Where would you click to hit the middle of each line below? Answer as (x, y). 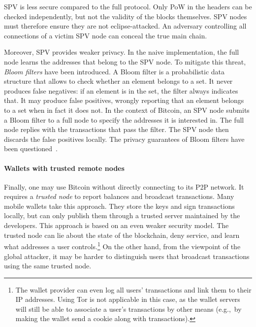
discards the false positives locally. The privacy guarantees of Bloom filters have (124, 139)
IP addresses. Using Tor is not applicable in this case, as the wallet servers (128, 299)
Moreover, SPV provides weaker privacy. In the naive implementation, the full (122, 52)
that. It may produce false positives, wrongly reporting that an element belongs (124, 100)
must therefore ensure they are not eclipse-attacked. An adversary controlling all (125, 26)
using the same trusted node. (48, 266)
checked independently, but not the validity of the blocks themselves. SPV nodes (126, 16)
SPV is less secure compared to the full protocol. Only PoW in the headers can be (128, 6)
